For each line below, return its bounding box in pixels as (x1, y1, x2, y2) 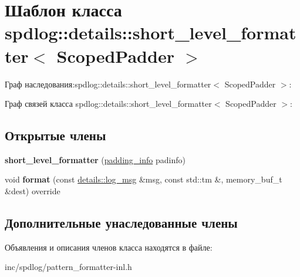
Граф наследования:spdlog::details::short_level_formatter (5, 77, 211, 90)
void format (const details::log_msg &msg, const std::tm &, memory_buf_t (5, 173, 282, 185)
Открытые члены (5, 126, 106, 144)
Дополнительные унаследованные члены (5, 214, 238, 232)
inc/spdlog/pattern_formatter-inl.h (5, 261, 132, 273)
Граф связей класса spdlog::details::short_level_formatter (5, 97, 212, 110)
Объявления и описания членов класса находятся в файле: (5, 241, 213, 253)
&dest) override (5, 185, 60, 197)
